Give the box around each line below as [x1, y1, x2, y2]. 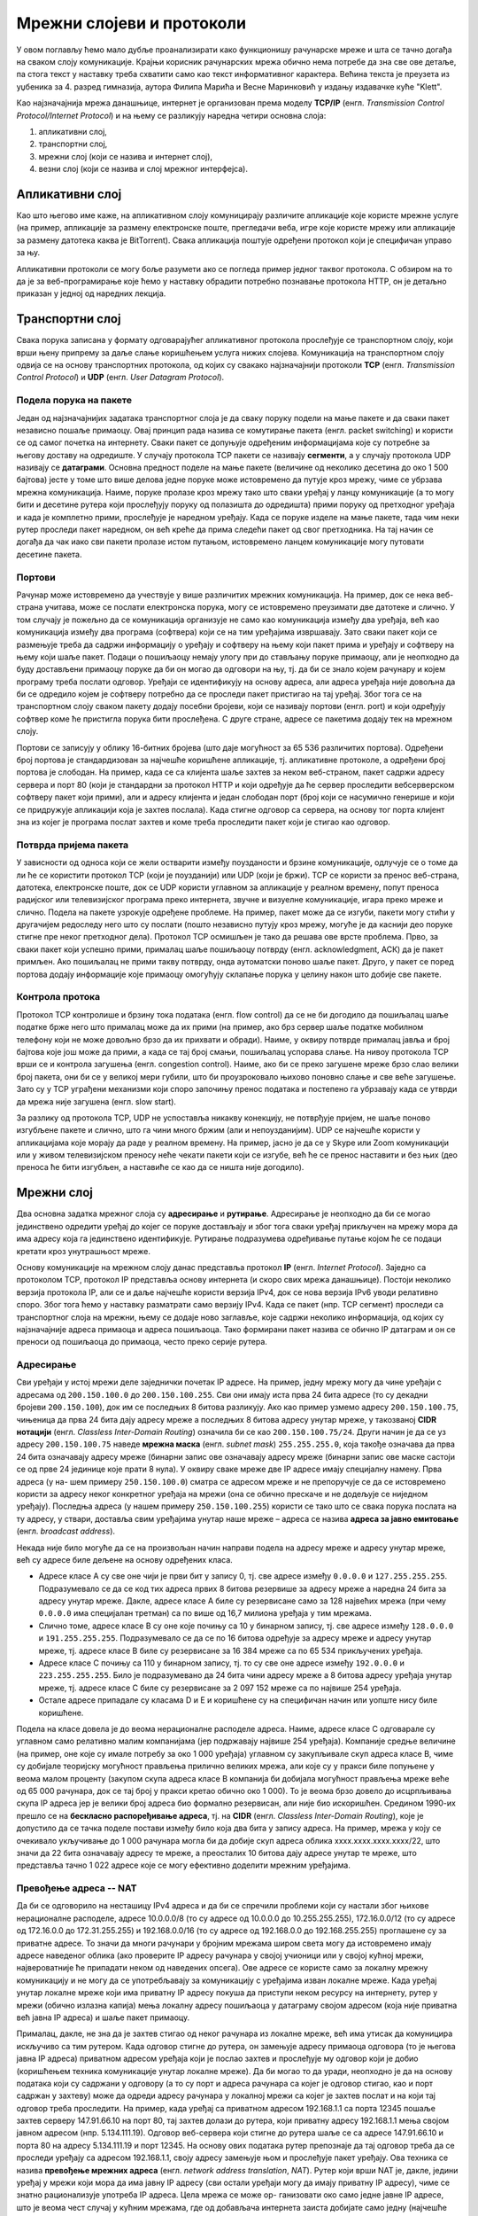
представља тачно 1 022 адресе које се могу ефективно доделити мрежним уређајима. [16, 1860, 351, 1870]
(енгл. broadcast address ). [16, 1525, 115, 1537]
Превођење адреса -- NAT [16, 1882, 137, 1894]
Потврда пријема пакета [16, 839, 129, 851]
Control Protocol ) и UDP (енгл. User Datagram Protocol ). [16, 372, 225, 383]
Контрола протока [16, 991, 101, 1003]
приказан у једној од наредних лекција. [16, 288, 166, 299]
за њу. [16, 247, 41, 258]
